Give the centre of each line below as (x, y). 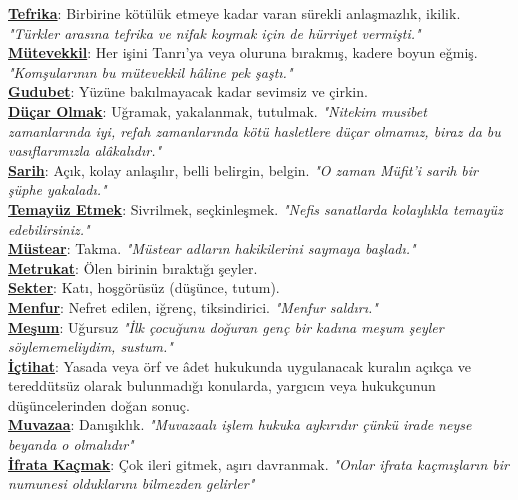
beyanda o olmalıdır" (71, 444)
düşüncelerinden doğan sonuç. (99, 404)
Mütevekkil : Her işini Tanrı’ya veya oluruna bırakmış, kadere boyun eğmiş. (243, 52)
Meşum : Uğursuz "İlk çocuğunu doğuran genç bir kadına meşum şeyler (226, 326)
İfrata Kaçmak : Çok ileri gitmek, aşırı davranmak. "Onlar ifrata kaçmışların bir (258, 463)
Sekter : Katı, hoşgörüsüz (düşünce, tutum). (144, 287)
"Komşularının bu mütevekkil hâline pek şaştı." (150, 71)
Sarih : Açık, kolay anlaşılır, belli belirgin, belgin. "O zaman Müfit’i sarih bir (243, 169)
